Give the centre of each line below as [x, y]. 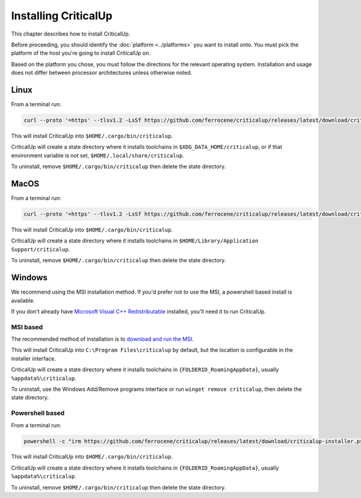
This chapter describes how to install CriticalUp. [71, 34]
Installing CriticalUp [62, 16]
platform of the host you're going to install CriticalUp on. [81, 53]
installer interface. [34, 358]
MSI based [27, 327]
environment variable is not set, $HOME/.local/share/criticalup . [98, 155]
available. [23, 300]
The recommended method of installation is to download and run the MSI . [102, 339]
